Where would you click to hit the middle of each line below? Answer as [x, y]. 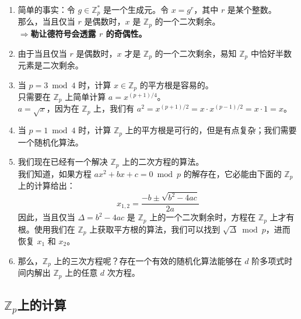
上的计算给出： [46, 185]
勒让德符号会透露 [63, 33]
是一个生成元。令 [136, 9]
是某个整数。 [252, 9]
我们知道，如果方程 [55, 173]
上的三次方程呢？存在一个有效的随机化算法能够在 [148, 260]
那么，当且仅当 [46, 21]
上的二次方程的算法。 [163, 162]
